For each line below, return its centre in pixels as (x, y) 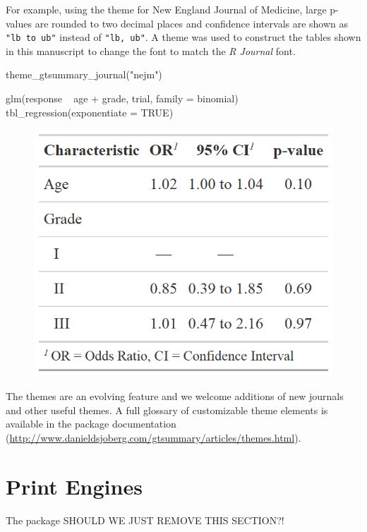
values (19, 23)
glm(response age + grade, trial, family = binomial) (122, 98)
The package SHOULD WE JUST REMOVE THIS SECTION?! (145, 520)
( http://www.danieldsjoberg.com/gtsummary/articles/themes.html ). (154, 437)
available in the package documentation (91, 424)
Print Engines (74, 486)
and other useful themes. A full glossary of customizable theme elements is (167, 410)
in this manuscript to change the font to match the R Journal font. (151, 50)
